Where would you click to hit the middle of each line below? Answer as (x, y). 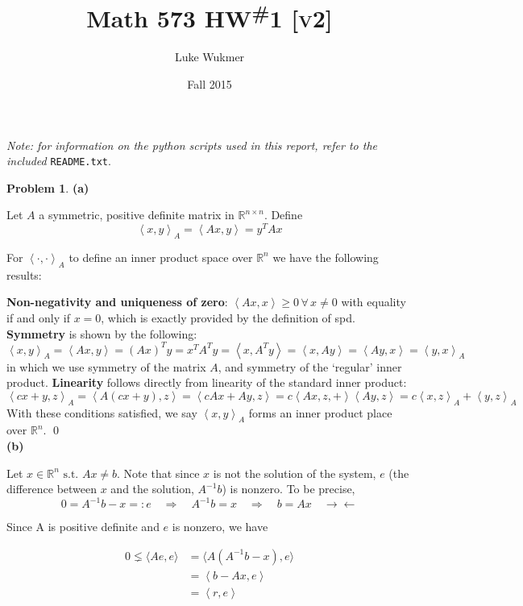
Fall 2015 (210, 84)
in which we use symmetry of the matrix (106, 366)
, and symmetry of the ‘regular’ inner (310, 366)
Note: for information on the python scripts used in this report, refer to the (192, 145)
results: (24, 274)
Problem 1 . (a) (48, 187)
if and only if (38, 317)
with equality (374, 302)
